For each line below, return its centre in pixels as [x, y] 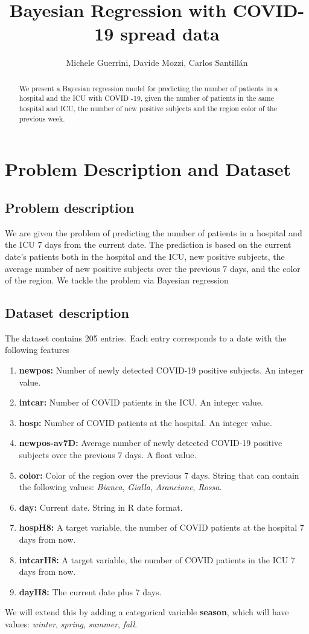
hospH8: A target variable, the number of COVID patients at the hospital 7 [161, 527]
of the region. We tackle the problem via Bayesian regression [117, 280]
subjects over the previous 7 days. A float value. [108, 455]
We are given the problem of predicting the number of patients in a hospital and [154, 232]
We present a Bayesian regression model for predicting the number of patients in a [148, 88]
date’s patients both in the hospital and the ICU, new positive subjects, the [145, 256]
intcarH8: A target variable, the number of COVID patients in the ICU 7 [157, 559]
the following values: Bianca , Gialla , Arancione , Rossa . [120, 487]
